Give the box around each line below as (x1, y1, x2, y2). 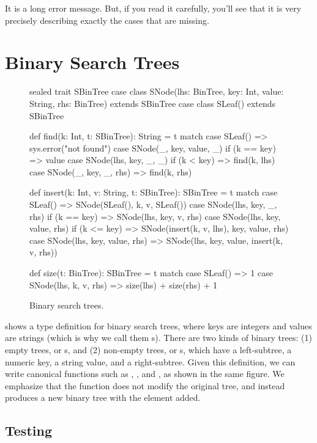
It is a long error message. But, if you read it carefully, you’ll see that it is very (5, 2, 302, 14)
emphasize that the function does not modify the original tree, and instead (5, 379, 285, 392)
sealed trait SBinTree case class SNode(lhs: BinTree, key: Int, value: (29, 85, 284, 98)
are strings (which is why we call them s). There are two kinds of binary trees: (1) (5, 331, 312, 344)
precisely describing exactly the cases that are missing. (5, 13, 209, 26)
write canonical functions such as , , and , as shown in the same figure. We (5, 367, 285, 380)
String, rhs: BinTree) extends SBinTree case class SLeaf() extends (29, 97, 276, 109)
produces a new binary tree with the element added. (5, 391, 201, 404)
